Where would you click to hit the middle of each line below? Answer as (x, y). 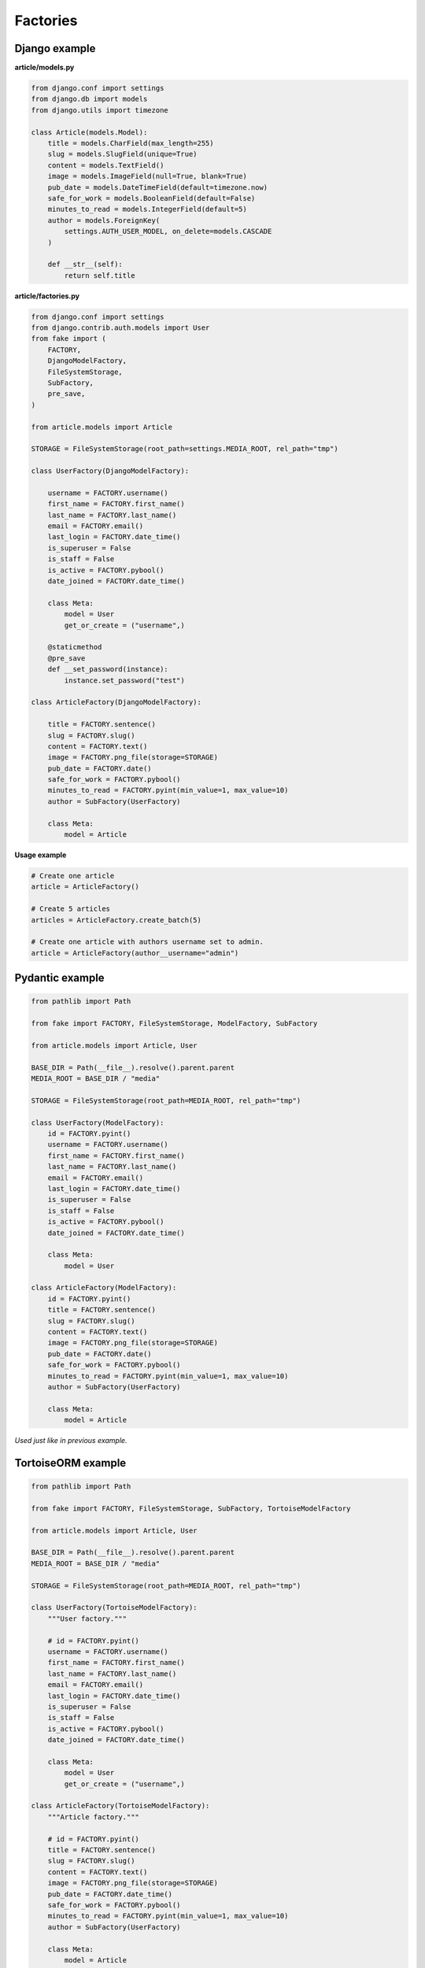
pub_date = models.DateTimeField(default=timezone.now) (158, 187)
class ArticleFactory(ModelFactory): (104, 1288)
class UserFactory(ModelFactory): (98, 1123)
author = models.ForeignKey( (104, 220)
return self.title (100, 275)
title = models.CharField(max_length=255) (131, 143)
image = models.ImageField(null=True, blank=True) (147, 176)
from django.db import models (89, 99)
